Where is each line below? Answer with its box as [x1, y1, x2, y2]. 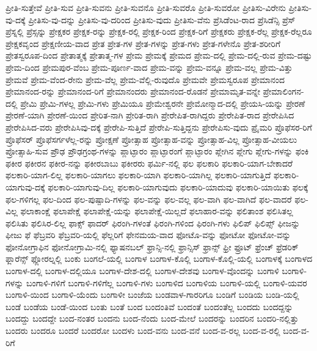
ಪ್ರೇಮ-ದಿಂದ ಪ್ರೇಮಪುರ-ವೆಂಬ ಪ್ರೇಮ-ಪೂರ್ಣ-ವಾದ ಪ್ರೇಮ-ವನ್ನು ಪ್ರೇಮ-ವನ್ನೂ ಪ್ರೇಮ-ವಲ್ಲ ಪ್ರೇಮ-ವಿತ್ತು [5, 60, 293, 73]
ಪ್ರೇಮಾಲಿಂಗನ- [263, 85, 304, 98]
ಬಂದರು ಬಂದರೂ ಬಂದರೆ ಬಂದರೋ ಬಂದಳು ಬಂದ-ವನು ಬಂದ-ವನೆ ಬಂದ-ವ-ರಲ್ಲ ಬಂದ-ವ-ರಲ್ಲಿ [5, 324, 280, 337]
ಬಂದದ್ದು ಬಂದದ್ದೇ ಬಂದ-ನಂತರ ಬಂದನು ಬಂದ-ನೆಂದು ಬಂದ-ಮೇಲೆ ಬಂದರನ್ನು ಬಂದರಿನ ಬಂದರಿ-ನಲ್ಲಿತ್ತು [5, 312, 299, 325]
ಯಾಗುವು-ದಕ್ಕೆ [5, 180, 45, 193]
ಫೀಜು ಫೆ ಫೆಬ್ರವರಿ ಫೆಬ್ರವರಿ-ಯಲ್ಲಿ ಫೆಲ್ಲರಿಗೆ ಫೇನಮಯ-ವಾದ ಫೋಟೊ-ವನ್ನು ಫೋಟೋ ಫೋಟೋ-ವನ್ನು [5, 228, 291, 241]
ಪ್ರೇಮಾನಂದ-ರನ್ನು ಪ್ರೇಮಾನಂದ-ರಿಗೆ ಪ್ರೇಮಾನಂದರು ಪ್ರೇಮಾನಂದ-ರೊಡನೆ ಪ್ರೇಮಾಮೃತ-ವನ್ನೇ [5, 85, 260, 98]
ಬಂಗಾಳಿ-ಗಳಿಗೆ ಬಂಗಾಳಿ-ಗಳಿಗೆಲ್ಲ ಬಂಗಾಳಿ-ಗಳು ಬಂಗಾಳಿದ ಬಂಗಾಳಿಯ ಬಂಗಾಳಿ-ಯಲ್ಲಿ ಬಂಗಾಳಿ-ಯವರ [26, 276, 307, 289]
